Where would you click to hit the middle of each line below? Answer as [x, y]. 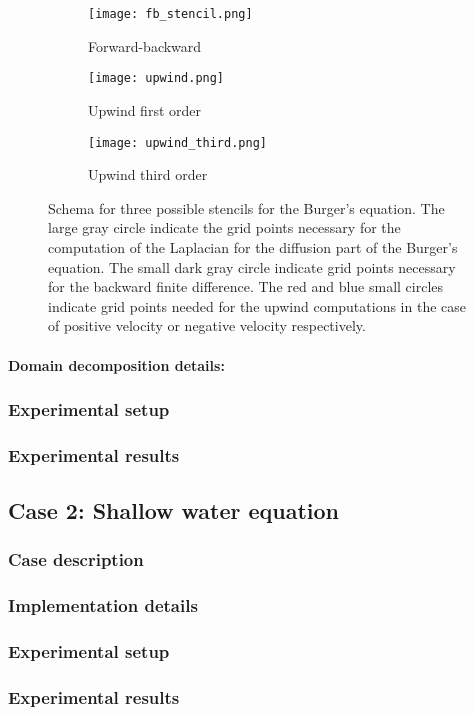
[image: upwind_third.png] [177, 142]
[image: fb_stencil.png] [170, 14]
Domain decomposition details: [116, 364]
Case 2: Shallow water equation [174, 510]
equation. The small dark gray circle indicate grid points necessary [252, 266]
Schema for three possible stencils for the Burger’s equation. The [246, 207]
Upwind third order [148, 174]
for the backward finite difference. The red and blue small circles [246, 286]
